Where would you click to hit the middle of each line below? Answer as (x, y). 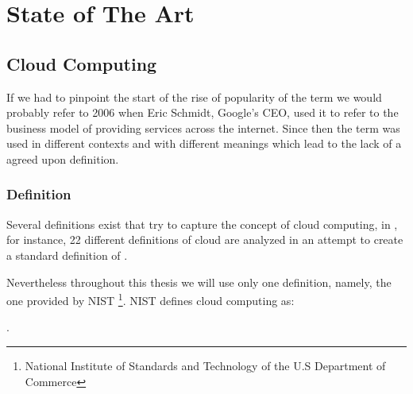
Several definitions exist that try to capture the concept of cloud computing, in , (202, 224)
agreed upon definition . (63, 158)
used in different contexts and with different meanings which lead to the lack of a (204, 143)
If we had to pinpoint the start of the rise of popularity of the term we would (194, 97)
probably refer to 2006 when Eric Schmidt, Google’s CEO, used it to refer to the (203, 112)
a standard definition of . (67, 255)
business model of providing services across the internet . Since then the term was (203, 127)
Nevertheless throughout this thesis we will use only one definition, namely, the (199, 282)
